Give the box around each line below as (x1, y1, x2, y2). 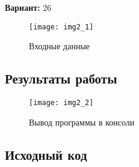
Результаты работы (5, 69, 117, 88)
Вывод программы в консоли (29, 115, 135, 128)
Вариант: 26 (5, 1, 52, 13)
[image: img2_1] (29, 22, 94, 31)
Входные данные (29, 40, 90, 52)
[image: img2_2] (29, 99, 94, 108)
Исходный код (5, 145, 87, 163)
